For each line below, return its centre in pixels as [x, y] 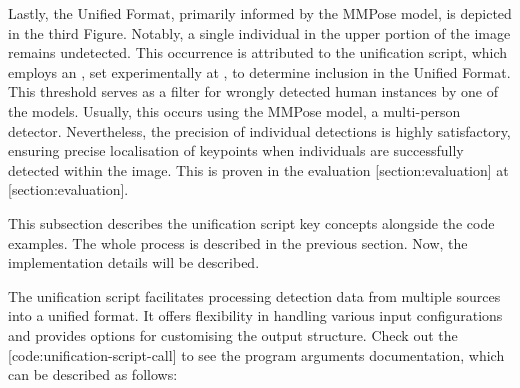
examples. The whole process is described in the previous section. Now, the [238, 242]
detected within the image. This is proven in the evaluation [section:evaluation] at [258, 169]
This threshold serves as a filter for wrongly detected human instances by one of [253, 91]
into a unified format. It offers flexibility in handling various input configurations [255, 315]
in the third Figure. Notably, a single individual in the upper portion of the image [259, 32]
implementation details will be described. [134, 262]
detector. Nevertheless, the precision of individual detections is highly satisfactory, [259, 130]
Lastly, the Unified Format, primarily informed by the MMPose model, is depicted [260, 13]
